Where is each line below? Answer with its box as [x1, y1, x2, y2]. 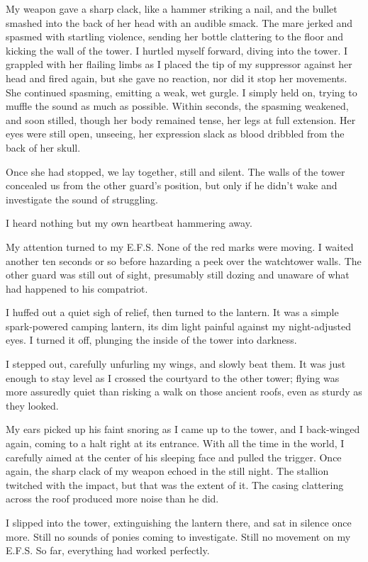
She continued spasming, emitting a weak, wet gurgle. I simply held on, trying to [6, 84, 357, 99]
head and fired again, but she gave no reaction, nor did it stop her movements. [6, 70, 347, 85]
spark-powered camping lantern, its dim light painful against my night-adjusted [6, 318, 351, 333]
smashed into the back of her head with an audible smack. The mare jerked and [6, 15, 353, 30]
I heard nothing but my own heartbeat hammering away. [6, 215, 252, 230]
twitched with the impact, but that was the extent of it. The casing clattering [6, 477, 344, 492]
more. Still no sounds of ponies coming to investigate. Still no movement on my [6, 529, 351, 544]
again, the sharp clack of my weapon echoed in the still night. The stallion [6, 463, 329, 478]
